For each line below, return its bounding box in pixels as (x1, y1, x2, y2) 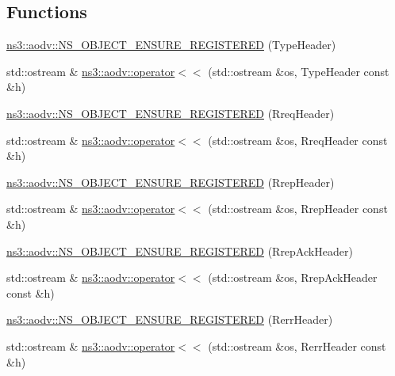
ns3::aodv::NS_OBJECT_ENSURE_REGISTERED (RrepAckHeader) (6, 242, 353, 259)
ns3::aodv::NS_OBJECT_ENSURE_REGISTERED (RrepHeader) (6, 173, 335, 190)
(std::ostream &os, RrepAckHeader (208, 269, 378, 286)
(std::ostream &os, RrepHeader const (208, 200, 388, 217)
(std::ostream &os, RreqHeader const (208, 131, 388, 148)
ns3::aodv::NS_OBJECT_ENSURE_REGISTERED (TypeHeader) (6, 36, 336, 53)
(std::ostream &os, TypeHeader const (208, 63, 389, 79)
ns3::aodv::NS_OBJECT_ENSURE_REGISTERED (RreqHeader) (6, 104, 335, 121)
